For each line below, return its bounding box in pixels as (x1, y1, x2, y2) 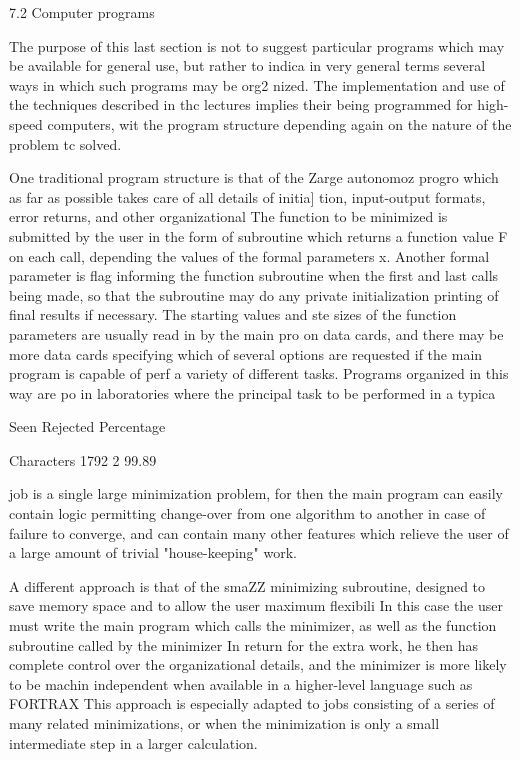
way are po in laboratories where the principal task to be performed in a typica (9, 382, 496, 403)
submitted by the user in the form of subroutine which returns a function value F (9, 225, 508, 246)
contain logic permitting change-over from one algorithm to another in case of (9, 503, 486, 524)
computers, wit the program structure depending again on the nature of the (47, 113, 512, 134)
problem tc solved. (9, 133, 122, 154)
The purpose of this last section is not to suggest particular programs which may (9, 35, 505, 56)
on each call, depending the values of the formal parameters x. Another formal (9, 245, 490, 266)
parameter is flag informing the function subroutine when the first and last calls (9, 265, 499, 286)
